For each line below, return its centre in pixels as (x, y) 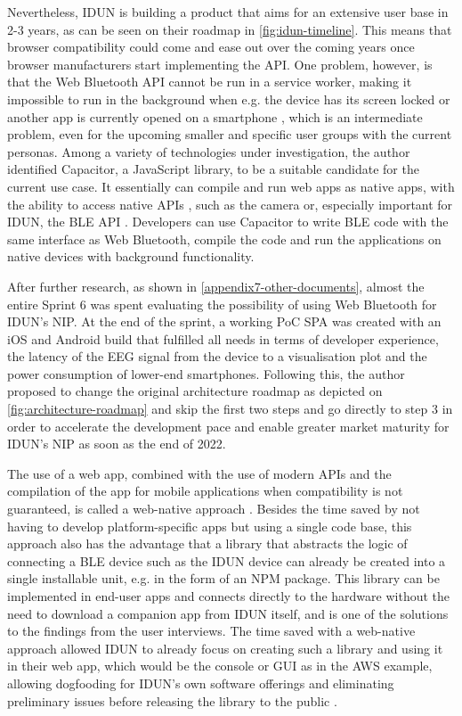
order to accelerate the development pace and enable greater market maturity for (228, 426)
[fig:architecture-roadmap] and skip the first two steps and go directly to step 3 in (230, 409)
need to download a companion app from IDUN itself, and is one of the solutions (228, 613)
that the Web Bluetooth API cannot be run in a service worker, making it (210, 82)
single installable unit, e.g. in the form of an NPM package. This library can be (223, 578)
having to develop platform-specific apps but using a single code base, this (210, 526)
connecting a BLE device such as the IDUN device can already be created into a (227, 560)
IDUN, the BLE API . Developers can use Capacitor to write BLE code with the (228, 222)
